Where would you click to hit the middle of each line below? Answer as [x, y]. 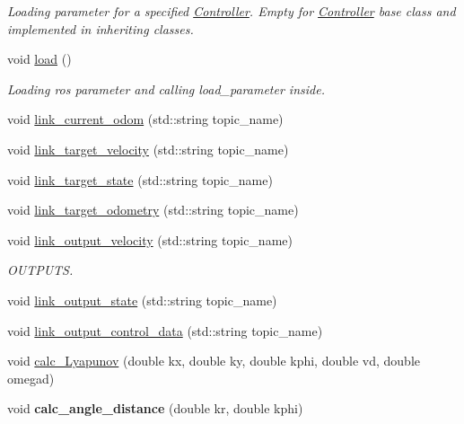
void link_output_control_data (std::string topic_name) [165, 330]
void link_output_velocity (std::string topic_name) [150, 239]
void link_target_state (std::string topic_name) [140, 179]
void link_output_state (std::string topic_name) [142, 300]
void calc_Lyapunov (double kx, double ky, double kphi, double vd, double [214, 361]
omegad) [31, 378]
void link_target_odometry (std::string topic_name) [153, 210]
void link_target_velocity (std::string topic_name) [148, 149]
